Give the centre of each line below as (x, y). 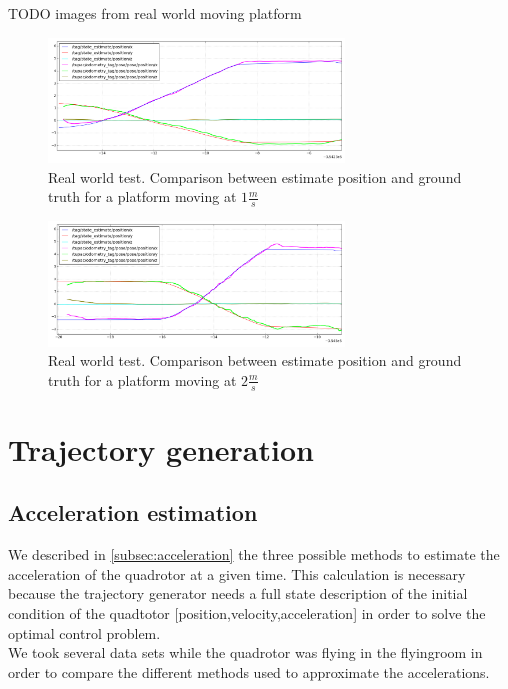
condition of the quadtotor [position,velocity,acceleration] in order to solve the (247, 612)
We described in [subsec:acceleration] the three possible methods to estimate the (254, 554)
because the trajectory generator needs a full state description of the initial (238, 593)
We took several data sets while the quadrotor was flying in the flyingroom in (245, 652)
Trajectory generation (161, 448)
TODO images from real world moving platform (155, 13)
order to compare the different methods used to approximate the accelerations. (249, 671)
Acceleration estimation (133, 512)
